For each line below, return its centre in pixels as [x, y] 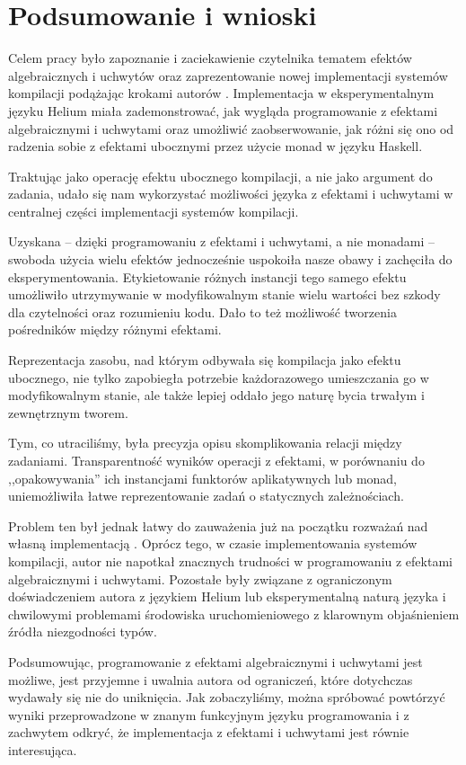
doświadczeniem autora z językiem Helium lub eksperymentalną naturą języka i [227, 596]
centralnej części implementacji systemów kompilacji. [154, 211]
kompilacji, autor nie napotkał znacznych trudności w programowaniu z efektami [230, 560]
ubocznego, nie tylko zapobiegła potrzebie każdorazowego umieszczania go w [219, 377]
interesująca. [43, 749]
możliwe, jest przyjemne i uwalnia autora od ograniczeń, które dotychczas [211, 679]
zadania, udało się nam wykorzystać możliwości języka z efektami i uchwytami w [231, 194]
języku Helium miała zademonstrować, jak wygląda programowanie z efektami [223, 110]
